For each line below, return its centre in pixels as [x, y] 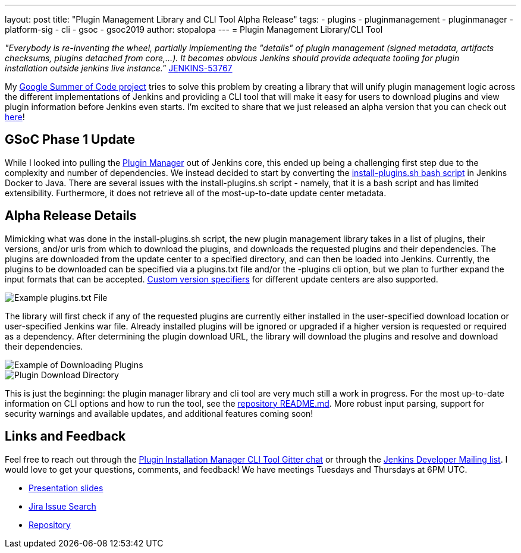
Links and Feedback [65, 436]
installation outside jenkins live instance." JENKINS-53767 [119, 68]
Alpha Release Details [71, 216]
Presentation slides [66, 488]
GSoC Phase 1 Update [70, 140]
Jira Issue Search [62, 506]
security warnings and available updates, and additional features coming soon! [159, 413]
